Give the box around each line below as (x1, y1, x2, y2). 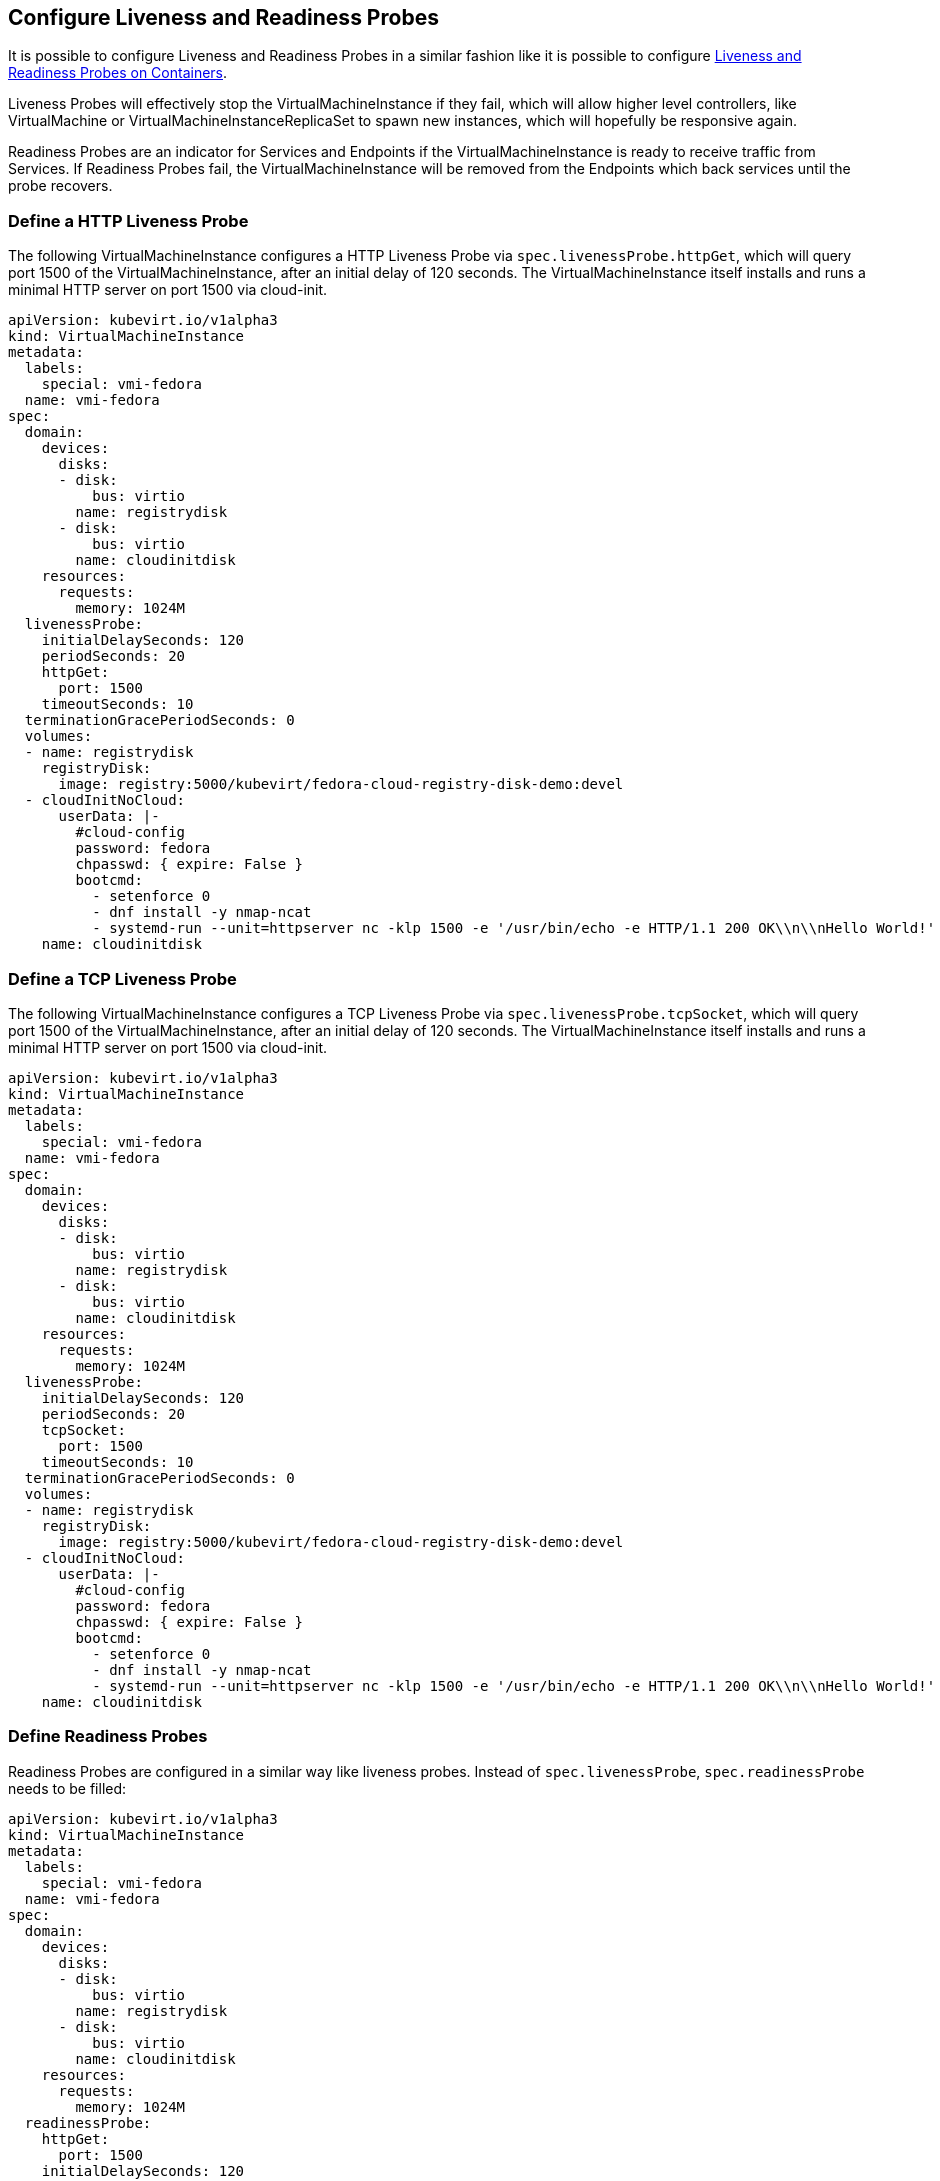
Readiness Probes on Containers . (8, 64, 228, 82)
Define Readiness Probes (8, 1726, 208, 1747)
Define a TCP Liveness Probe (8, 968, 237, 989)
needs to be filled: (8, 1779, 127, 1797)
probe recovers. (8, 177, 113, 195)
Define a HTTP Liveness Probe (8, 210, 249, 231)
